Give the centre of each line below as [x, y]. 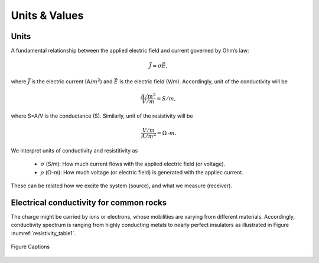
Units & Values [47, 15]
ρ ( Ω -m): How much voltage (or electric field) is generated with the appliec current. [142, 172]
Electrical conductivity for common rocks [89, 202]
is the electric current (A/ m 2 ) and [72, 81]
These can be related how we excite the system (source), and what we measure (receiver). [122, 186]
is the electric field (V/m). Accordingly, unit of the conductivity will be [203, 81]
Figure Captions [30, 247]
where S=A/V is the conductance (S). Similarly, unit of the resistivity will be [102, 116]
